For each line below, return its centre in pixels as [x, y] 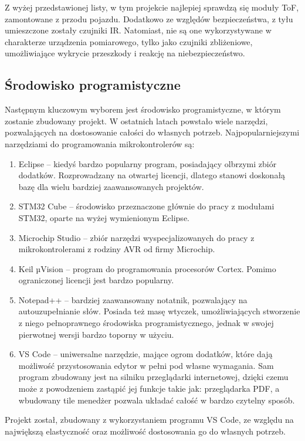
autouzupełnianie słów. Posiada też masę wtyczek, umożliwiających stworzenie [159, 311]
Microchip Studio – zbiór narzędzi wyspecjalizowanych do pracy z [136, 237]
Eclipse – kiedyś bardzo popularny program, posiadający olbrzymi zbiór [148, 163]
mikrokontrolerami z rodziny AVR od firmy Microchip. [117, 249]
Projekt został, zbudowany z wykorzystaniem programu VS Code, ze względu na [149, 420]
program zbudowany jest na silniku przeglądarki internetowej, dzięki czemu [153, 377]
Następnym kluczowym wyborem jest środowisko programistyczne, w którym [143, 109]
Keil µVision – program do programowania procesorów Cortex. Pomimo [147, 268]
